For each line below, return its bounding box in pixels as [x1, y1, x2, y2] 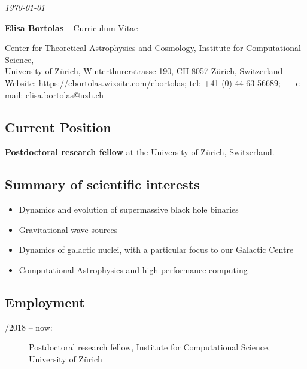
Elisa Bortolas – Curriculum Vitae [5, 21, 138, 34]
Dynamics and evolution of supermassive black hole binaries [19, 203, 239, 216]
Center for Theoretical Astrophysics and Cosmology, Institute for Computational [5, 41, 301, 54]
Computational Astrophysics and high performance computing [19, 263, 248, 276]
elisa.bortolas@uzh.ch [25, 88, 104, 101]
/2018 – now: [5, 320, 53, 333]
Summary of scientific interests [5, 175, 200, 193]
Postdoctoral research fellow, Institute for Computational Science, [29, 341, 270, 353]
